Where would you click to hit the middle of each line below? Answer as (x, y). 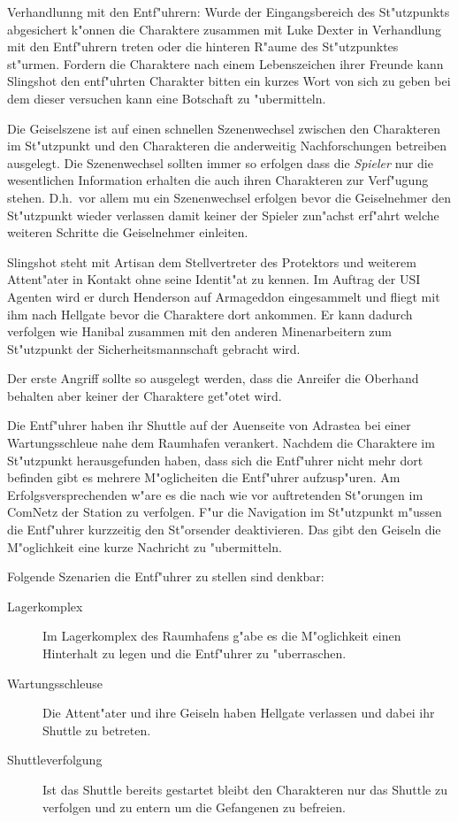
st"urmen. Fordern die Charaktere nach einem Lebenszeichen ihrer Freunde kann (225, 63)
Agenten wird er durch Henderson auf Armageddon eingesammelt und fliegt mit (224, 296)
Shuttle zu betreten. (97, 730)
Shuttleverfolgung (55, 760)
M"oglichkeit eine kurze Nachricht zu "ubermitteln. (145, 546)
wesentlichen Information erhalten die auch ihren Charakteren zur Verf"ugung (218, 180)
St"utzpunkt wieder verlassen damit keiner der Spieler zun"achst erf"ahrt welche (223, 215)
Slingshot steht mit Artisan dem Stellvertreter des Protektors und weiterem (212, 261)
